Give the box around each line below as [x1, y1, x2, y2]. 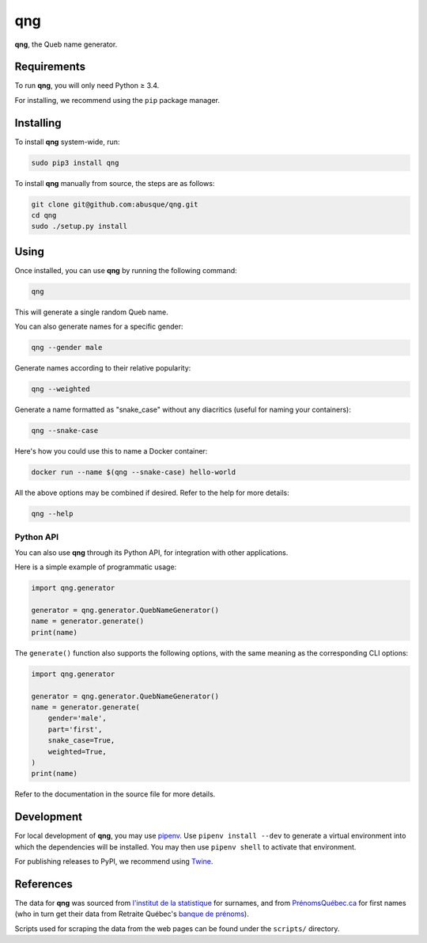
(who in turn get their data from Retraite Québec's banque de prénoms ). [14, 909, 249, 918]
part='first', [47, 724, 103, 734]
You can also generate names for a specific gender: [14, 321, 183, 332]
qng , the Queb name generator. [14, 40, 118, 49]
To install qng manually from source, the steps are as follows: [14, 178, 215, 188]
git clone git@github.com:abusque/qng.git [31, 200, 198, 209]
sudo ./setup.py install [31, 222, 128, 231]
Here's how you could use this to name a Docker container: [14, 447, 208, 456]
